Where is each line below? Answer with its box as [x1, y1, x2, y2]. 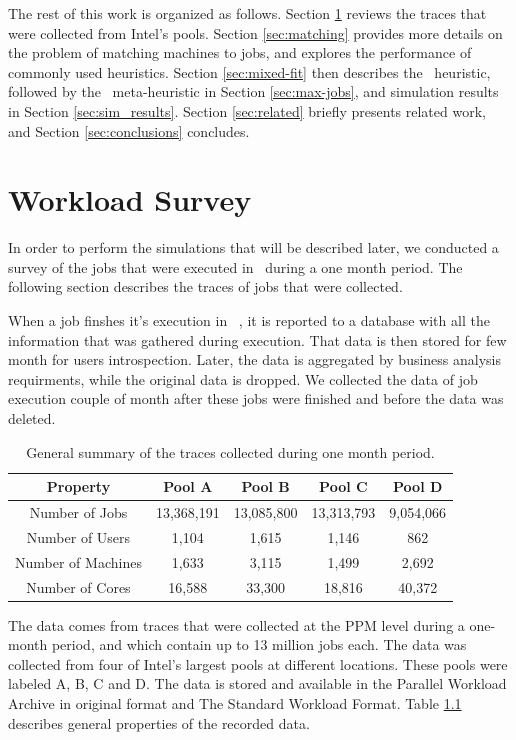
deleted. [8, 408, 56, 429]
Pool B [241, 476, 290, 497]
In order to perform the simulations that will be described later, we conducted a [8, 237, 499, 258]
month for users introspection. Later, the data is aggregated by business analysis [8, 349, 502, 370]
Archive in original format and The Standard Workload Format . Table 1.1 [8, 693, 462, 714]
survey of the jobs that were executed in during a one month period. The [8, 256, 463, 277]
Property [46, 476, 111, 497]
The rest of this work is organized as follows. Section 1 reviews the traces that [8, 3, 487, 23]
